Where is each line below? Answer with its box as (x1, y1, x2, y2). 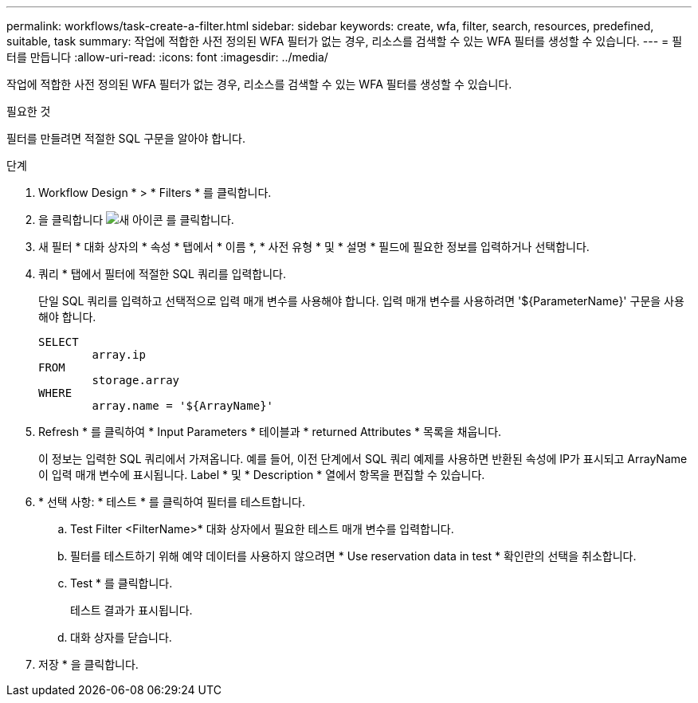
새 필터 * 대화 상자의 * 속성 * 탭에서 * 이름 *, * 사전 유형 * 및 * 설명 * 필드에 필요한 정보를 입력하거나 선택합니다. (38, 240, 590, 253)
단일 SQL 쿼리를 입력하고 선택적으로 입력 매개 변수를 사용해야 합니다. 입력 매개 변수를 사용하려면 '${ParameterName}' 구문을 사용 (38, 294, 684, 308)
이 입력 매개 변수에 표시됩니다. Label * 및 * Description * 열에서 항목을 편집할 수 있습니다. (38, 468, 485, 481)
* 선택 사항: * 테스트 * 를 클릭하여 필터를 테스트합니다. (38, 495, 306, 509)
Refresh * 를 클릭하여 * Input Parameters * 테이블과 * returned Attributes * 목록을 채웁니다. (38, 425, 502, 438)
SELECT (38, 336, 79, 348)
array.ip (92, 348, 146, 361)
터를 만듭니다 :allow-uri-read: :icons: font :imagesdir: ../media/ (6, 50, 328, 64)
